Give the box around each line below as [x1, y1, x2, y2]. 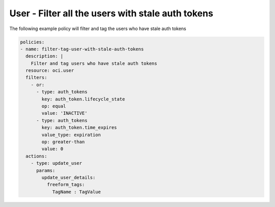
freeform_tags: [46, 182, 85, 188]
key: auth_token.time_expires [41, 125, 117, 131]
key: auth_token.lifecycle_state [41, 96, 125, 102]
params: [36, 167, 56, 173]
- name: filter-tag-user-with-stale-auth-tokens [20, 46, 144, 52]
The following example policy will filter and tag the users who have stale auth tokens [9, 25, 186, 32]
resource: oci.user [25, 68, 74, 73]
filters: [25, 74, 47, 81]
